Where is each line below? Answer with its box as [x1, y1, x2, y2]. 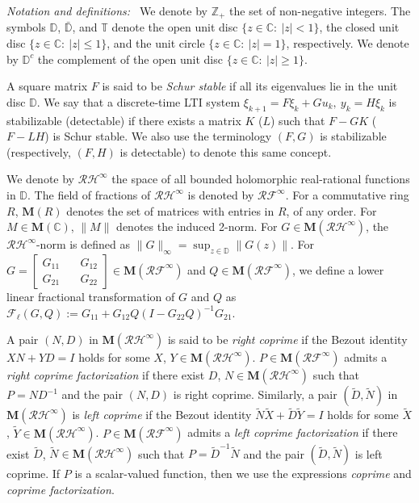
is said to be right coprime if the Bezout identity [167, 331, 408, 348]
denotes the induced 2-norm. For [116, 218, 278, 235]
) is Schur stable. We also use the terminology [44, 128, 272, 145]
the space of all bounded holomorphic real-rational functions [111, 170, 410, 187]
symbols [6, 19, 46, 36]
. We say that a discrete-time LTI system [36, 93, 241, 110]
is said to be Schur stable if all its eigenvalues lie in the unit [102, 78, 398, 94]
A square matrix [6, 78, 88, 94]
